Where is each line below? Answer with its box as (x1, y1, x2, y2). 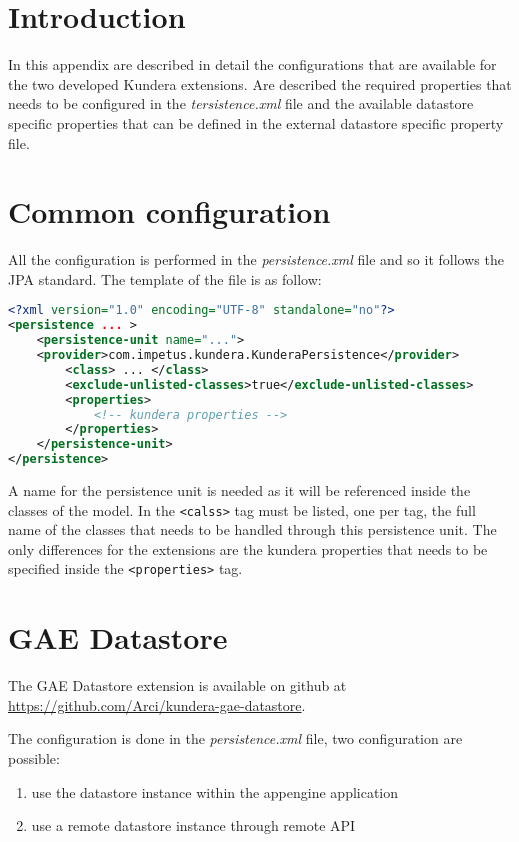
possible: (8, 748, 60, 769)
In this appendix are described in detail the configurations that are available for (8, 54, 497, 75)
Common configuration (8, 191, 331, 232)
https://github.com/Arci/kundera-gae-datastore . (8, 694, 306, 715)
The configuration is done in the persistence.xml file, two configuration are (8, 728, 463, 749)
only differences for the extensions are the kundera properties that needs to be (8, 538, 488, 559)
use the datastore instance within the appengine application (31, 781, 399, 802)
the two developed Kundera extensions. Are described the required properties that (8, 73, 512, 94)
